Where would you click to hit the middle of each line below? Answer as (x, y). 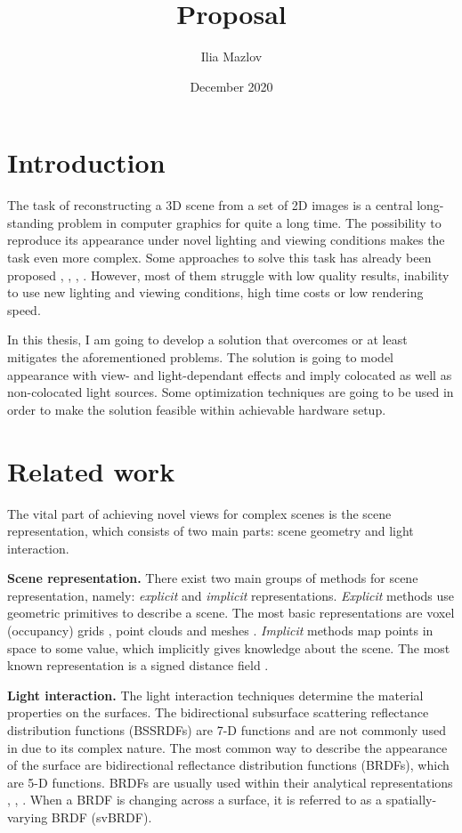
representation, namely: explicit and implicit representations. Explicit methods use (231, 595)
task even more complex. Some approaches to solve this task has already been (219, 258)
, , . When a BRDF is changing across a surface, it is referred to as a (195, 800)
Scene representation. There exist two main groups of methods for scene (213, 578)
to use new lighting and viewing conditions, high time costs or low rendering (215, 292)
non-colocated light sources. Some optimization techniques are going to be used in (231, 392)
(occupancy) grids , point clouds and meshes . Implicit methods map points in (220, 631)
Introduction (86, 162)
